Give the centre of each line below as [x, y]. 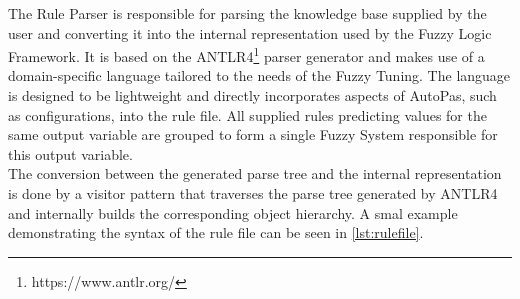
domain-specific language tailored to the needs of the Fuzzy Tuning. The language [259, 75]
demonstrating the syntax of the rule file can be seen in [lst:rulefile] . [216, 232]
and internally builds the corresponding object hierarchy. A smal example [233, 212]
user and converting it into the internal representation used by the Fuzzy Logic [250, 32]
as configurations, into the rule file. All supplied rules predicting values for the [247, 114]
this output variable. [70, 153]
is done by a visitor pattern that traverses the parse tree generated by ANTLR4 [253, 193]
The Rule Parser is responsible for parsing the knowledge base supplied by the [247, 13]
